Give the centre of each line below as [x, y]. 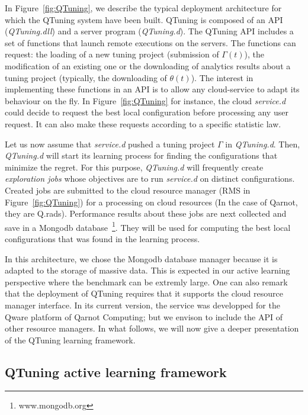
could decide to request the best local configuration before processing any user [147, 112]
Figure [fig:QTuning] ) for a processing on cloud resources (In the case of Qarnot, [151, 202]
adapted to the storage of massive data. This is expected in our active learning [147, 270]
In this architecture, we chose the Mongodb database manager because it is [141, 258]
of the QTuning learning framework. [70, 340]
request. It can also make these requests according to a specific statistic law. [143, 123]
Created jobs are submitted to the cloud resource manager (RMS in [128, 190]
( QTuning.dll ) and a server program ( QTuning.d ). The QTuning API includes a [149, 31]
